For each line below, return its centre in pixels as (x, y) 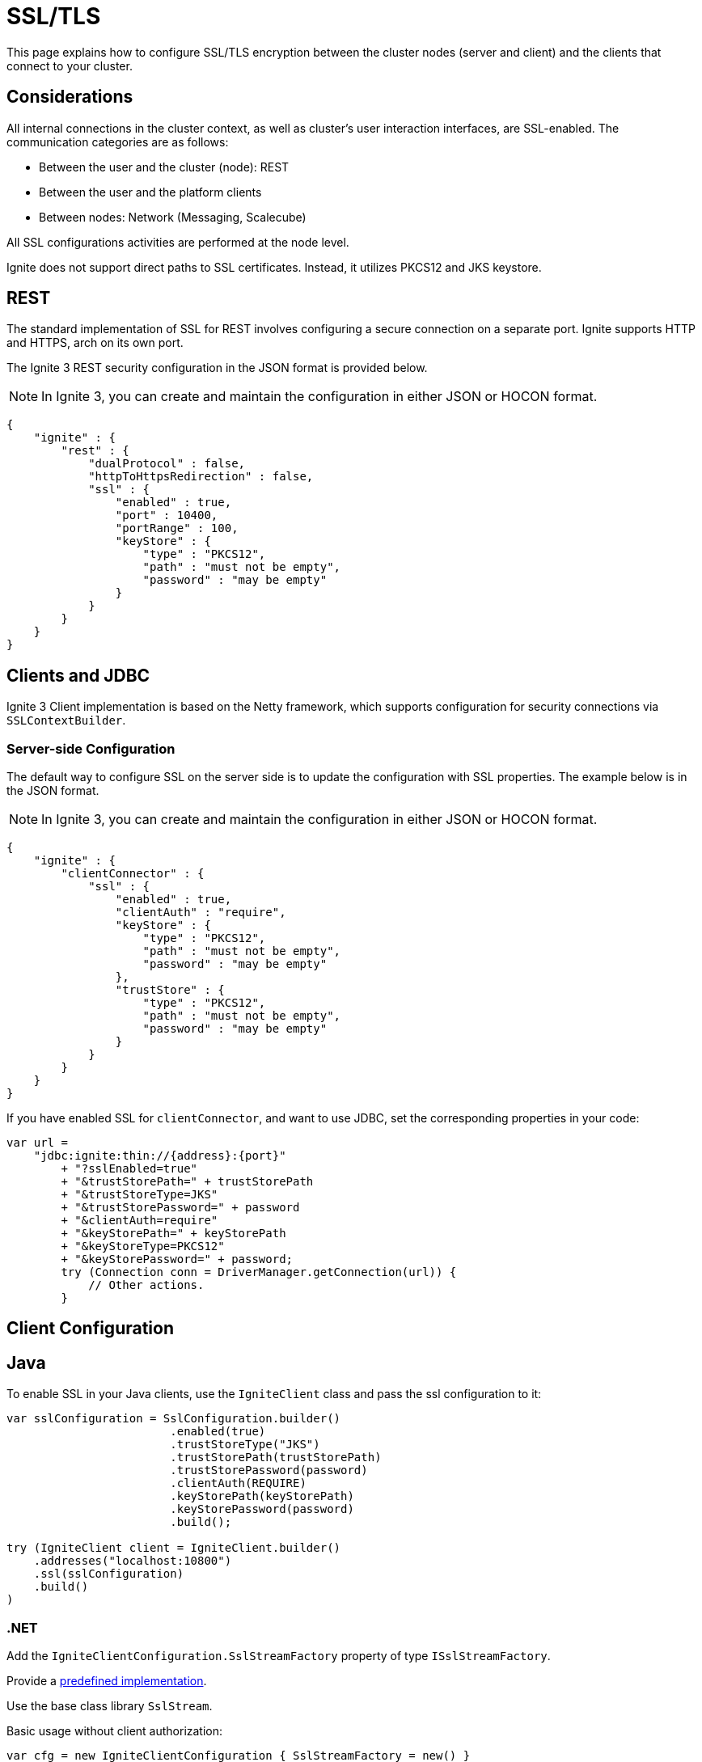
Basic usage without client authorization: (115, 1731)
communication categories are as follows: (118, 142)
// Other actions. (146, 1285)
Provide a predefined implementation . (107, 1681)
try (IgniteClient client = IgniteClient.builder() (174, 1548)
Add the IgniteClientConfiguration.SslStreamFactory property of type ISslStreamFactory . (279, 1656)
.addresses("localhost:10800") (133, 1561)
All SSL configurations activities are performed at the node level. (178, 242)
